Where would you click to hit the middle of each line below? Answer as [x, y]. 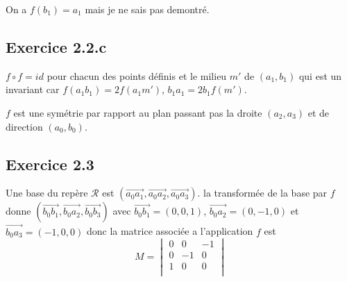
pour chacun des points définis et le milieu [137, 75]
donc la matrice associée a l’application [170, 231]
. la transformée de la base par [262, 193]
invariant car [33, 89]
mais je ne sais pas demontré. [147, 9]
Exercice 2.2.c [56, 46]
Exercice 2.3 [50, 164]
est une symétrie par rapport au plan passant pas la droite [138, 112]
